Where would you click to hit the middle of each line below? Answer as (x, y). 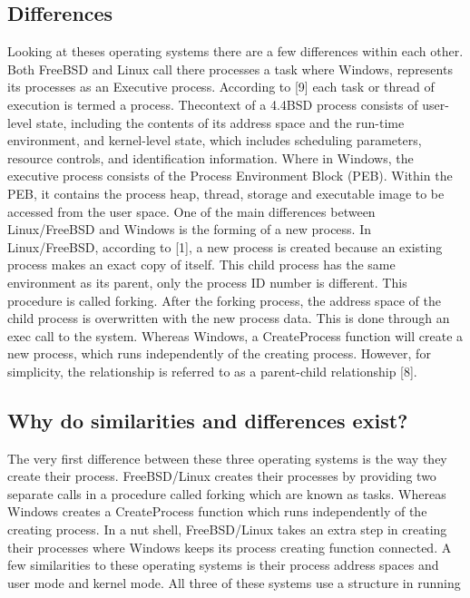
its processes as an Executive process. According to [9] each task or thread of (221, 87)
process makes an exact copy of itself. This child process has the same (201, 265)
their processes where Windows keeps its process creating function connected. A (230, 547)
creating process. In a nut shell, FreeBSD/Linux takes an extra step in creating (227, 529)
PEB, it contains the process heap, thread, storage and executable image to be (226, 193)
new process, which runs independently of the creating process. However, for (219, 353)
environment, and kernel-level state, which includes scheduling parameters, (215, 140)
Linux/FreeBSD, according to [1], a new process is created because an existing (225, 246)
